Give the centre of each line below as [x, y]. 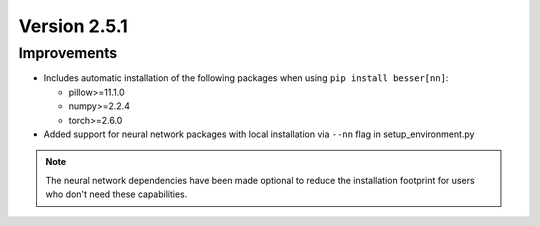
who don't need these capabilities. [116, 194]
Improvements [68, 53]
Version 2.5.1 [73, 26]
